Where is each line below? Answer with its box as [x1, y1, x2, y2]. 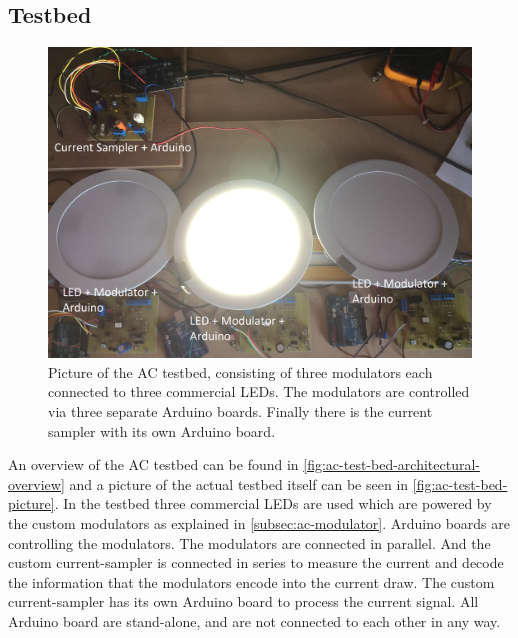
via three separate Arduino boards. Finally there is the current [48, 400, 433, 421]
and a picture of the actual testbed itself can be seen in [69, 473, 409, 494]
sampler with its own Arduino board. [48, 420, 276, 441]
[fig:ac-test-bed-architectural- [303, 454, 480, 475]
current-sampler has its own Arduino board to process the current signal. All [8, 591, 479, 612]
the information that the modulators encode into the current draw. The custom [8, 571, 495, 592]
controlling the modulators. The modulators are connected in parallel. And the [8, 532, 491, 553]
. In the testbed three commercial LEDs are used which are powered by [54, 493, 492, 514]
